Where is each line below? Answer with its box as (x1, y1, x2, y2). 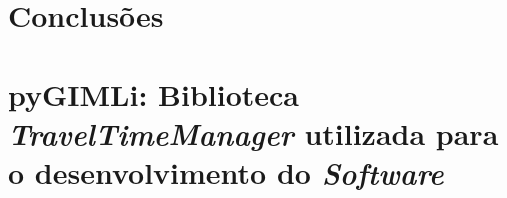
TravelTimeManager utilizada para (8, 112, 499, 154)
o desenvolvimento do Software (8, 151, 444, 193)
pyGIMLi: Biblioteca (8, 73, 299, 114)
